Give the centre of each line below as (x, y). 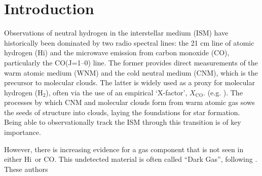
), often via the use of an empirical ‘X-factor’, (117, 92)
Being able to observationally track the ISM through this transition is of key (123, 122)
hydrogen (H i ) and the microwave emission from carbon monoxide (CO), (117, 52)
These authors (26, 169)
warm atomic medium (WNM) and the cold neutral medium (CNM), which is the (131, 72)
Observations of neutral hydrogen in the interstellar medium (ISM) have (116, 33)
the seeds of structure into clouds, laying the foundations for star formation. (122, 112)
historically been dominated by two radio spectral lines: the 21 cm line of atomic (129, 42)
